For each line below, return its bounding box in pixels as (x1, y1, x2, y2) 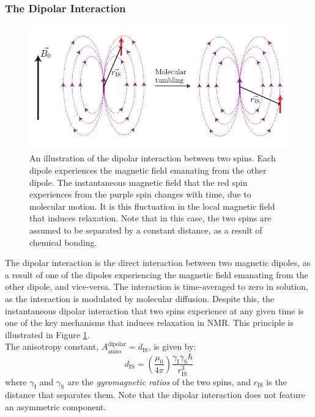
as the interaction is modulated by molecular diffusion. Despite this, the (5, 292, 275, 304)
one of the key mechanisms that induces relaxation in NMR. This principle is (5, 316, 294, 329)
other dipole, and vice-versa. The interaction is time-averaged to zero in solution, (5, 280, 308, 293)
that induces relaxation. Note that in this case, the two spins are (29, 212, 272, 224)
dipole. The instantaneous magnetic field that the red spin (29, 175, 248, 188)
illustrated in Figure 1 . (5, 328, 90, 341)
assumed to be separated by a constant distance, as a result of (29, 223, 262, 236)
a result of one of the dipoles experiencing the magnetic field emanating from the (5, 268, 308, 281)
